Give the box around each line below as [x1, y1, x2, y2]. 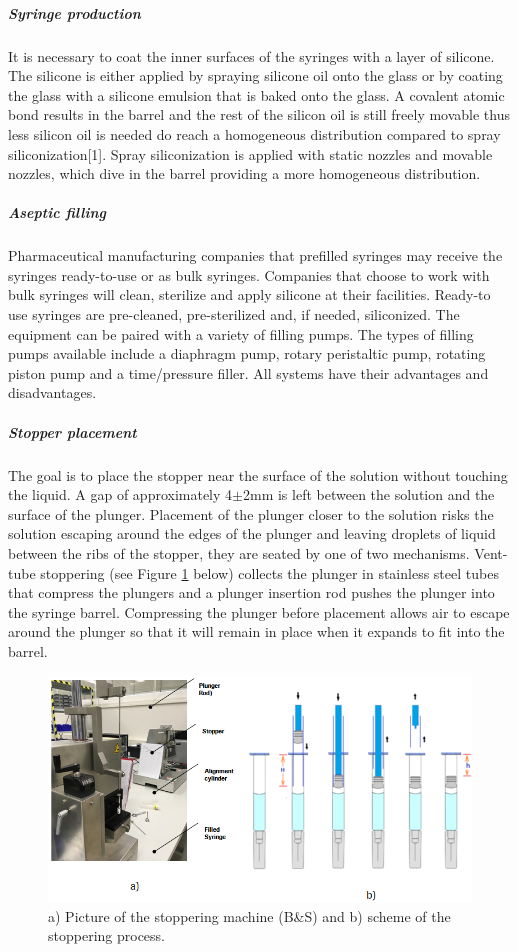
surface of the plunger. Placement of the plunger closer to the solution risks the [8, 503, 494, 524]
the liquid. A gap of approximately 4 [8, 484, 233, 505]
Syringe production [8, 2, 141, 23]
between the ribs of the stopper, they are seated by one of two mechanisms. [8, 542, 470, 563]
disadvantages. [8, 382, 97, 403]
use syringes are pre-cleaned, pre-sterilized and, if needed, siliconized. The [8, 304, 460, 325]
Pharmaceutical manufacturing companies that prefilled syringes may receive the [8, 245, 503, 266]
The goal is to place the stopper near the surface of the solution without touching [8, 464, 508, 485]
